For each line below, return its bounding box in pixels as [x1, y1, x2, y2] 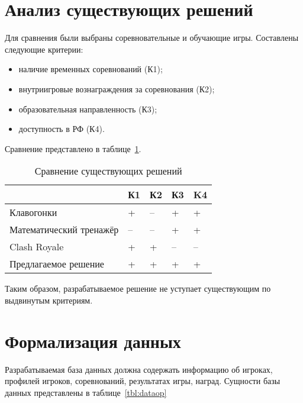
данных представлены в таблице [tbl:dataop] [5, 386, 167, 398]
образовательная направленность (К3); [18, 102, 157, 115]
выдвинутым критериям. [5, 294, 93, 306]
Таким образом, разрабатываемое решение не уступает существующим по [5, 282, 271, 295]
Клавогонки [9, 205, 57, 220]
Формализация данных [5, 328, 181, 353]
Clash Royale [9, 240, 64, 254]
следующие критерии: [5, 43, 83, 55]
